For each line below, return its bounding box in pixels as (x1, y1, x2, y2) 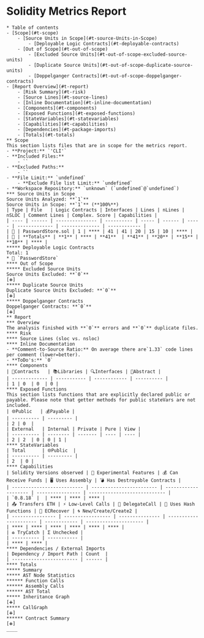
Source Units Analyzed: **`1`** (6, 196, 89, 202)
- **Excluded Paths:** (6, 164, 64, 170)
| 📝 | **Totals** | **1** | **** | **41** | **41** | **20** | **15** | (6, 234, 199, 240)
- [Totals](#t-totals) (17, 132, 75, 138)
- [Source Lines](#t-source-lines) (17, 94, 108, 101)
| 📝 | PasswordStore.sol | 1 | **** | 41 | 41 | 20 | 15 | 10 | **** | (6, 228, 193, 234)
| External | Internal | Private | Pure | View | (6, 426, 141, 432)
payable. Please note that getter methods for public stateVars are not (6, 397, 196, 403)
